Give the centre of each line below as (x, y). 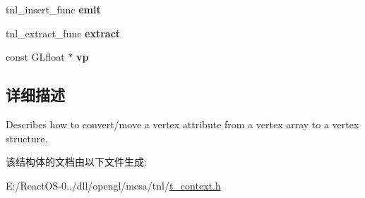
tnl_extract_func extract (63, 33)
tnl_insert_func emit (53, 9)
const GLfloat (35, 57)
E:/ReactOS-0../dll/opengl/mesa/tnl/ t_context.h (113, 185)
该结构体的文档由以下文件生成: (76, 162)
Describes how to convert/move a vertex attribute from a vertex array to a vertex (182, 124)
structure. (27, 138)
